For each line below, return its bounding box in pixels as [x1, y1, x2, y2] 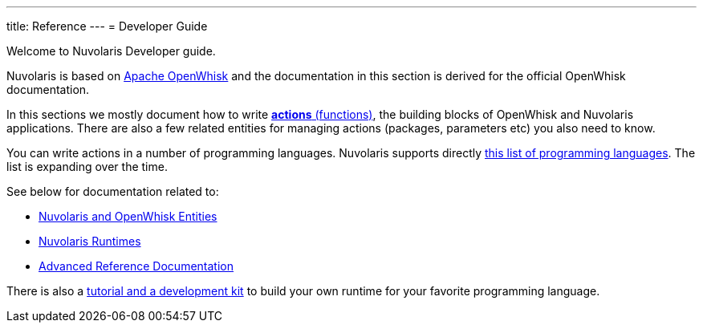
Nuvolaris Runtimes [39, 234, 141, 248]
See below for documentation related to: [6, 185, 219, 198]
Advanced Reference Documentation [39, 259, 234, 273]
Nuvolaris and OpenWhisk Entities [39, 209, 217, 223]
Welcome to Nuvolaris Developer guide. [6, 44, 216, 58]
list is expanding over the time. [6, 160, 168, 173]
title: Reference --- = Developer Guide [6, 19, 208, 33]
